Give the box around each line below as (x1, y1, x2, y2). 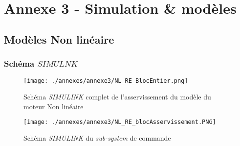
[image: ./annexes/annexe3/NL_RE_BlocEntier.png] (23, 77, 188, 85)
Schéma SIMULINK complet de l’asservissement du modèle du (23, 92, 211, 102)
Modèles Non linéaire (4, 31, 114, 47)
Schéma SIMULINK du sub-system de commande (23, 132, 171, 143)
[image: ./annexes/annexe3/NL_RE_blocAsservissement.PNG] (23, 119, 216, 126)
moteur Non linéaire (23, 101, 84, 111)
